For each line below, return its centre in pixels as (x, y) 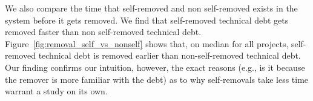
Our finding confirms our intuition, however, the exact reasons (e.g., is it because (155, 67)
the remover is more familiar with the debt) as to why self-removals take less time (157, 79)
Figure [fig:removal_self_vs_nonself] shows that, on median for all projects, (147, 43)
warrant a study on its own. (56, 91)
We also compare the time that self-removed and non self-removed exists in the (151, 8)
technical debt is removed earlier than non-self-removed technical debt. (170, 55)
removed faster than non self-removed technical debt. (103, 32)
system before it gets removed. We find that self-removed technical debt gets (147, 20)
